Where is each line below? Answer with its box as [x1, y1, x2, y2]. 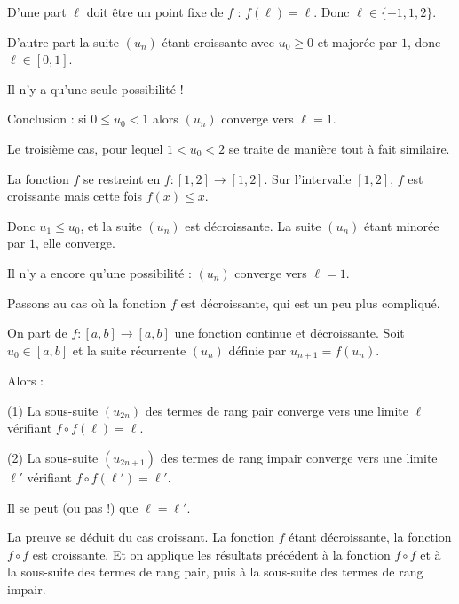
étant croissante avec [162, 32, 275, 51]
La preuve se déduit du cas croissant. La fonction [7, 528, 274, 546]
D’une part [7, 3, 67, 20]
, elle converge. [35, 234, 115, 252]
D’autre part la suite [7, 32, 119, 51]
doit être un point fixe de [86, 3, 224, 20]
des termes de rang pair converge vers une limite [145, 401, 409, 419]
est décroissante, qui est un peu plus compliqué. [180, 293, 440, 312]
